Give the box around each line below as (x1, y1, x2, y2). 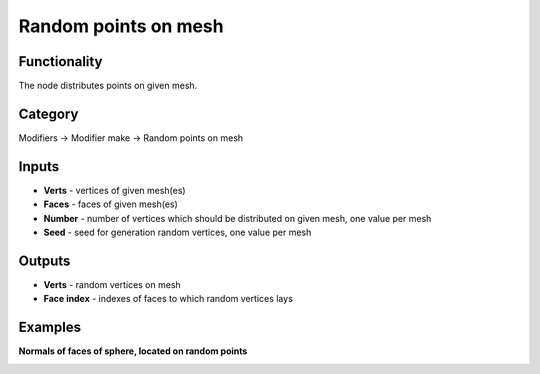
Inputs (18, 158, 60, 175)
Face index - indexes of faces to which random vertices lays (43, 293, 294, 305)
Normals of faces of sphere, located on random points (18, 345, 248, 357)
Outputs (18, 252, 71, 269)
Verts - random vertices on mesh (43, 278, 182, 290)
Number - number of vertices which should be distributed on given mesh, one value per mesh (43, 212, 432, 224)
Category (18, 105, 79, 122)
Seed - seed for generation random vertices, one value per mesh (43, 226, 312, 239)
